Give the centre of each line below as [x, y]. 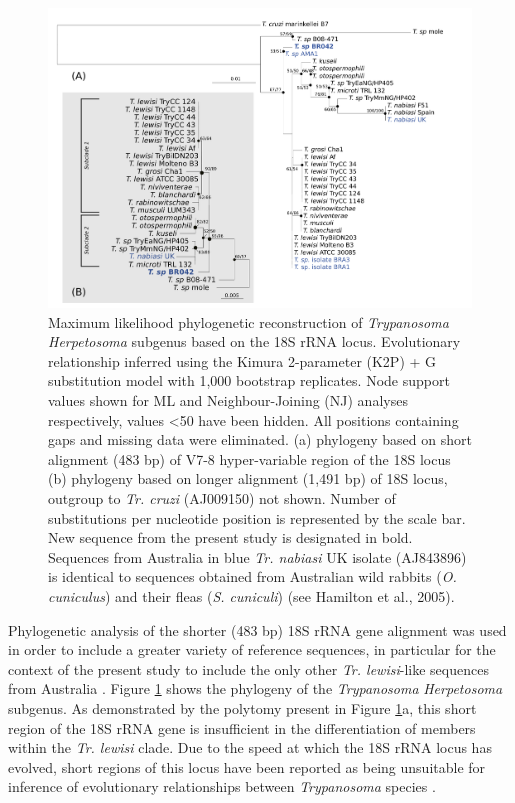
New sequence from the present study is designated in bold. [230, 537]
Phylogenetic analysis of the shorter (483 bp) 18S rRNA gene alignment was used [257, 629]
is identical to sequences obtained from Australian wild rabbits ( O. [252, 576]
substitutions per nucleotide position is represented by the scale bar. [257, 517]
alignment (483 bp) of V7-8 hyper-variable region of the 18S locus [249, 458]
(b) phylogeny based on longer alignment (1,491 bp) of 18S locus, [248, 478]
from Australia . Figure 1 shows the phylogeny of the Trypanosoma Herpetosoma [255, 688]
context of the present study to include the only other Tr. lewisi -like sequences [248, 668]
